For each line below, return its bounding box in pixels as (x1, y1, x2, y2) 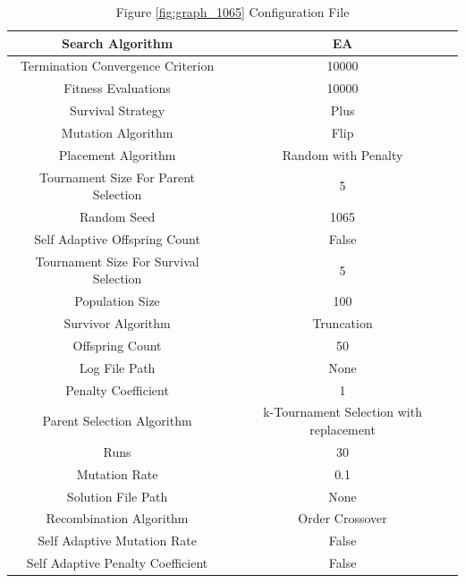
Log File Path (79, 358, 156, 376)
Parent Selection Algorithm (42, 411, 192, 430)
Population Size (74, 291, 160, 310)
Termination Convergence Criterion (20, 56, 215, 75)
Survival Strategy (69, 101, 165, 120)
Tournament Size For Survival (35, 251, 199, 270)
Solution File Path (66, 486, 168, 505)
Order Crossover (298, 509, 387, 528)
